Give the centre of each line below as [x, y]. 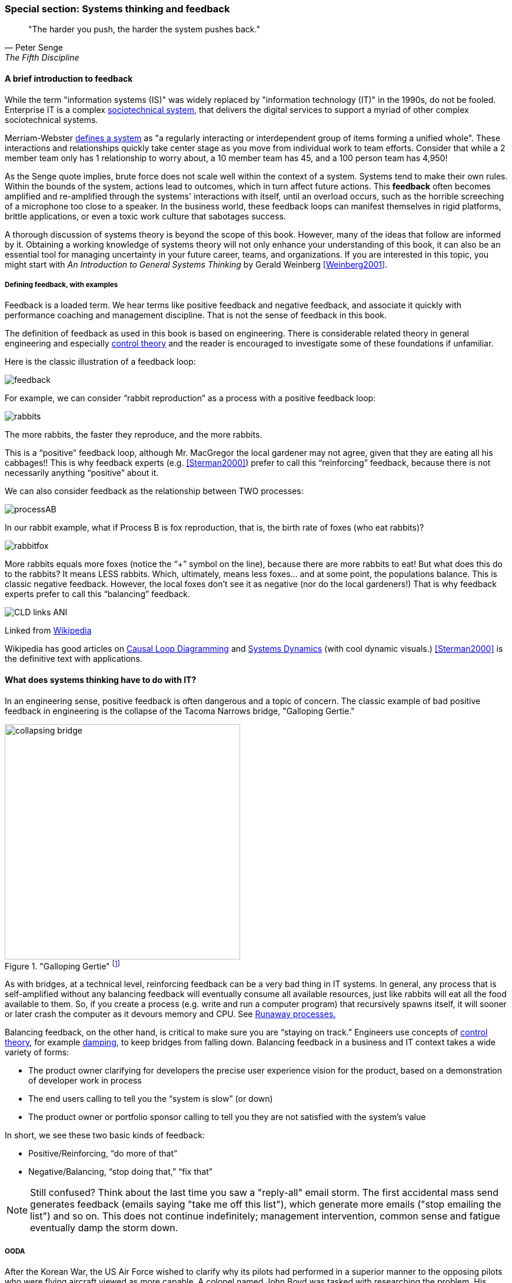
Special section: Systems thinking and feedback [117, 9]
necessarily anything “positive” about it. [82, 473]
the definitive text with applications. [74, 659]
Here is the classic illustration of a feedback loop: [100, 362]
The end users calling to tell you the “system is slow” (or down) [151, 1099]
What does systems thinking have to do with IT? [101, 679]
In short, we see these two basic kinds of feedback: [105, 1135]
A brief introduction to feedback [69, 78]
